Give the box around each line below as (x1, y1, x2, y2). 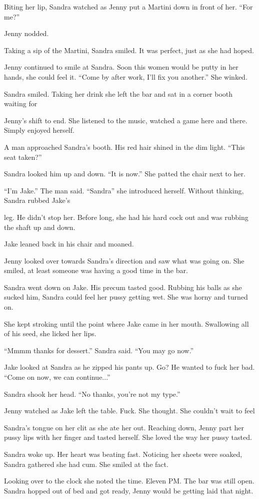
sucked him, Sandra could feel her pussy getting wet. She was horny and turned (4, 292, 248, 302)
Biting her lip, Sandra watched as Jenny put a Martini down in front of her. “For (4, 2, 253, 12)
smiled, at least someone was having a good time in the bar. (4, 265, 188, 276)
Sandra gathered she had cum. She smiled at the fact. (4, 458, 168, 469)
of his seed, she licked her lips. (4, 328, 96, 339)
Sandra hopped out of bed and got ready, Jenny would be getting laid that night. (4, 485, 253, 495)
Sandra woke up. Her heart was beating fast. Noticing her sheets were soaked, (4, 449, 242, 459)
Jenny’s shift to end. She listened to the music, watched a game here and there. (4, 115, 247, 125)
